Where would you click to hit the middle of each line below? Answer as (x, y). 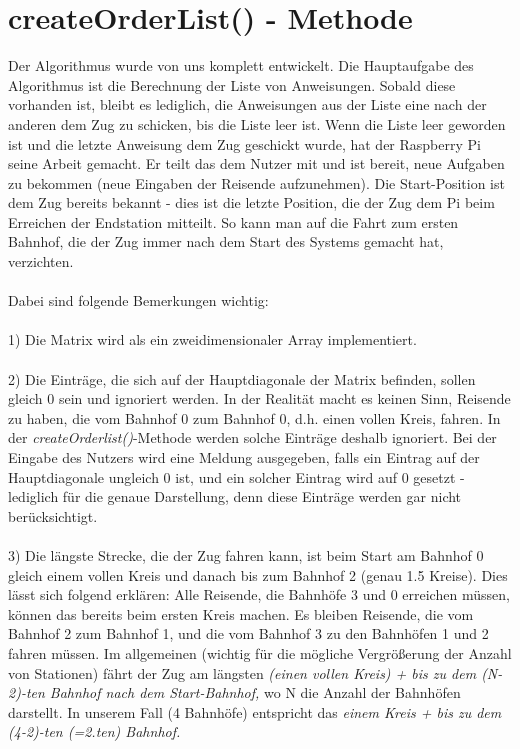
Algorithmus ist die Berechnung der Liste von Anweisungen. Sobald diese (232, 84)
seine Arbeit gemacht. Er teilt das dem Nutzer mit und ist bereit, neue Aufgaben (256, 163)
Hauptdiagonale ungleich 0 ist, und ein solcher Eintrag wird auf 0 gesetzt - (236, 476)
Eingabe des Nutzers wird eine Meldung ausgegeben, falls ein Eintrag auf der (244, 457)
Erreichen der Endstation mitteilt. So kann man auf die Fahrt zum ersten (233, 221)
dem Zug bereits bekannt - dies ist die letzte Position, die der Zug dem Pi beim (251, 202)
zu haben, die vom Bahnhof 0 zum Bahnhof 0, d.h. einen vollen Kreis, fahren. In (254, 417)
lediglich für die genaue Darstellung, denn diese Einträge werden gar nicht (235, 496)
